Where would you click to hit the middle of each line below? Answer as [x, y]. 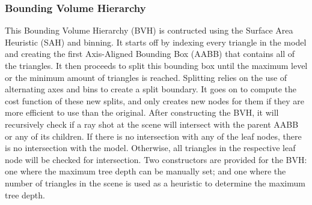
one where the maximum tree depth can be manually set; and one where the [145, 171]
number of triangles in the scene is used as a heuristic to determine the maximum [155, 183]
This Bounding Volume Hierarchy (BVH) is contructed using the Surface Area [149, 30]
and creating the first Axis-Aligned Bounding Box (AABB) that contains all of [150, 54]
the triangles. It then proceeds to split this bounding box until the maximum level [156, 65]
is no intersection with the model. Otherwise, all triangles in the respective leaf [150, 148]
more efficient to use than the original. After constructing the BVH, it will [142, 112]
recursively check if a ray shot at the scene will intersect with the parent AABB [152, 124]
